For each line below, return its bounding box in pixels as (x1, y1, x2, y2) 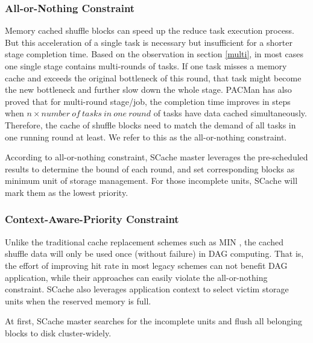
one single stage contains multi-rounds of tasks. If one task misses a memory (5, 60, 287, 72)
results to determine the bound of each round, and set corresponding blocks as (5, 162, 295, 175)
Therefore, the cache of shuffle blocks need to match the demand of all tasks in (5, 118, 296, 131)
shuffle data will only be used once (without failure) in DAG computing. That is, (5, 247, 304, 260)
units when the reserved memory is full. (5, 294, 151, 307)
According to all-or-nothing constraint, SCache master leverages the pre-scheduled (5, 151, 308, 163)
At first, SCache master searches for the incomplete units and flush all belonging (5, 315, 302, 327)
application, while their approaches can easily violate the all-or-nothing (5, 271, 268, 283)
